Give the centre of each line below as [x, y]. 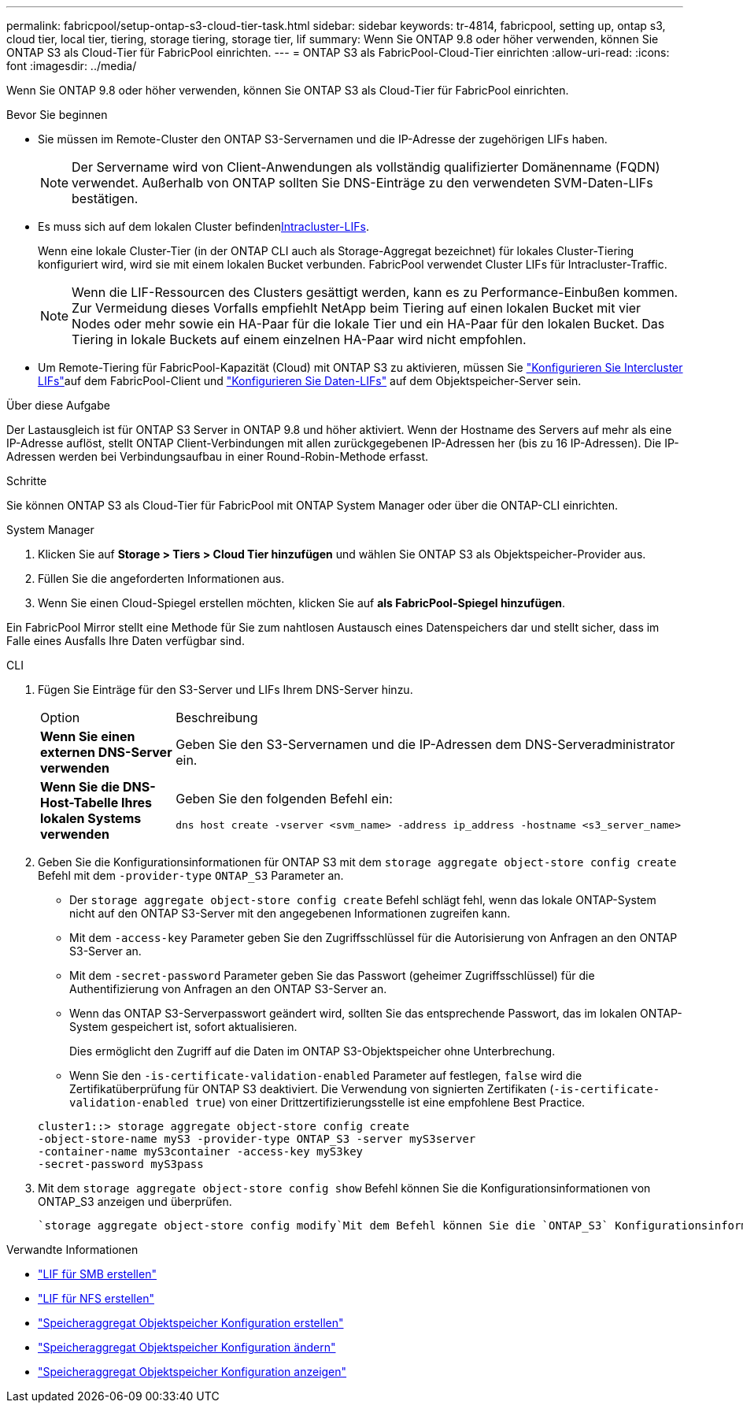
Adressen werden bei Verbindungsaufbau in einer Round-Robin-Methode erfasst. [218, 456]
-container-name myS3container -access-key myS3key [201, 1151]
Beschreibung [217, 717]
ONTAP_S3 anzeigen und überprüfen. [135, 1201]
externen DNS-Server [106, 752]
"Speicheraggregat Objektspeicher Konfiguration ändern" [187, 1347]
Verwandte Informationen [72, 1250]
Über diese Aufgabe [58, 405]
